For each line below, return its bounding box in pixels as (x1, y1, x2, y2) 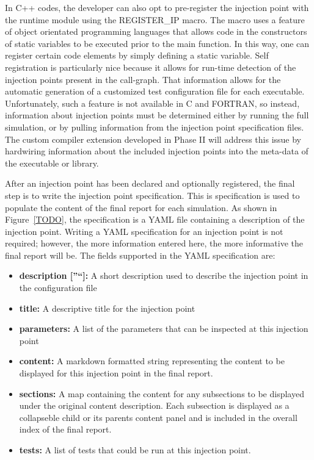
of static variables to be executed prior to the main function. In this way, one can (5, 37, 310, 49)
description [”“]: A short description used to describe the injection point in (19, 269, 309, 282)
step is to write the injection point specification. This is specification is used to (5, 189, 300, 201)
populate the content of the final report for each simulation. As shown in (5, 201, 277, 214)
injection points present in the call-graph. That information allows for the (5, 73, 281, 85)
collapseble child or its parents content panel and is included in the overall (19, 411, 298, 423)
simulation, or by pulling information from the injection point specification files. (5, 120, 304, 133)
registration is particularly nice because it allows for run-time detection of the (5, 60, 296, 73)
